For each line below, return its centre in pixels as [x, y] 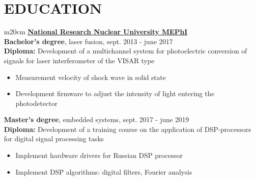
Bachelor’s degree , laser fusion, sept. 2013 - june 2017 [88, 41]
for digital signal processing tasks [54, 139]
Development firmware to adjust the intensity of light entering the [115, 93]
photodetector [37, 103]
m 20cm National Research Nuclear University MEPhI [96, 32]
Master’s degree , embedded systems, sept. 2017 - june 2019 [97, 119]
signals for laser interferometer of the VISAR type [79, 60]
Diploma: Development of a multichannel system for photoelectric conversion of [126, 51]
